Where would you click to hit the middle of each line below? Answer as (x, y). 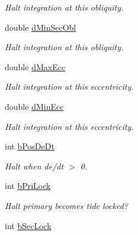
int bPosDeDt (30, 146)
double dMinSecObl (41, 27)
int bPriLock (28, 186)
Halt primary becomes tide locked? (66, 205)
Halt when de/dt (34, 166)
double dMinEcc (34, 106)
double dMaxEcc (35, 66)
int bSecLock (28, 225)
